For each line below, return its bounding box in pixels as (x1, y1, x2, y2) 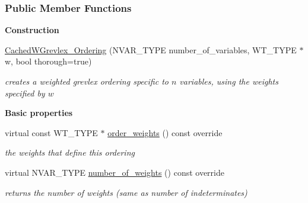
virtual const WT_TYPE (5, 126, 98, 138)
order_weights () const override (107, 126, 223, 138)
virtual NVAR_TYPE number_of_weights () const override (5, 166, 224, 178)
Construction (5, 24, 59, 36)
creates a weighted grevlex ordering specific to (5, 75, 169, 87)
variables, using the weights (179, 75, 278, 87)
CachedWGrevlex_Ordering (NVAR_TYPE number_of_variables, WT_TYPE (5, 43, 297, 56)
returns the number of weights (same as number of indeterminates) (5, 186, 247, 198)
